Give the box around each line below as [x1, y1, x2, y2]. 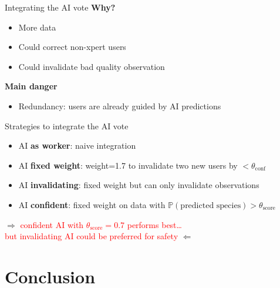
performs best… [127, 218, 182, 230]
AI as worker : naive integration [18, 139, 136, 152]
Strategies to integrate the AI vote [5, 119, 129, 132]
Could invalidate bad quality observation [18, 60, 165, 72]
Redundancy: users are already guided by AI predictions [18, 99, 221, 112]
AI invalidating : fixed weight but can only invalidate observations [18, 179, 259, 191]
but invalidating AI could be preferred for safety [5, 230, 178, 242]
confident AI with [20, 218, 84, 230]
